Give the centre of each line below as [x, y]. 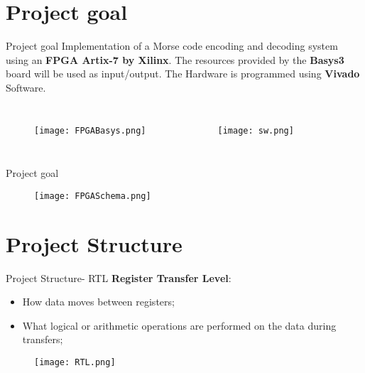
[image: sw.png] [256, 130]
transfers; [43, 339]
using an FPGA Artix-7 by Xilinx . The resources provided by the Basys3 [175, 59]
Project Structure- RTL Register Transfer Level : [119, 277]
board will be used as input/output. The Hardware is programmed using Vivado [183, 74]
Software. [26, 87]
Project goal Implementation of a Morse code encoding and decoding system [172, 46]
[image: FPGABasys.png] [90, 130]
